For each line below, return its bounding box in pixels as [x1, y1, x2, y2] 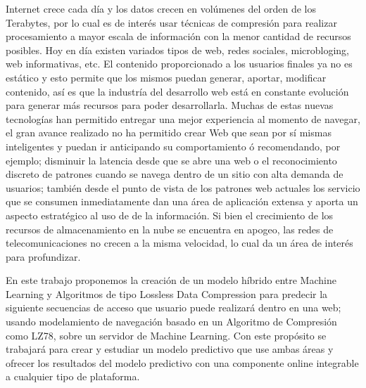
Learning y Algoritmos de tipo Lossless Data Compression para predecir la [6, 286, 328, 301]
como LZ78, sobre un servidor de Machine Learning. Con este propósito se [6, 328, 327, 342]
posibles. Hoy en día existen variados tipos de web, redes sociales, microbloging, [6, 42, 349, 57]
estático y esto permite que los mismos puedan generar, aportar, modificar [6, 70, 327, 84]
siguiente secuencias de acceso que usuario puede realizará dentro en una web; [6, 300, 341, 315]
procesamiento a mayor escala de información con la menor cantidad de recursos [6, 29, 351, 44]
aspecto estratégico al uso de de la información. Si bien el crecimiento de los [6, 207, 334, 222]
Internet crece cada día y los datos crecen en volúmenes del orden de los [6, 1, 316, 15]
